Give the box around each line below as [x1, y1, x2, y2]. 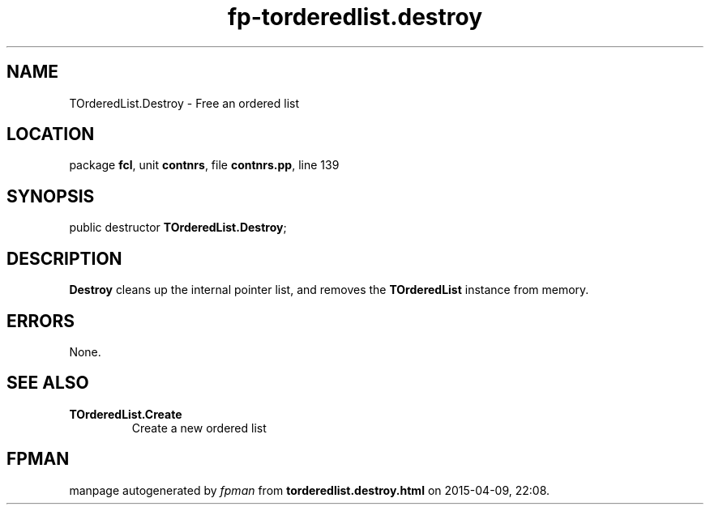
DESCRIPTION [6, 248, 122, 269]
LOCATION [6, 124, 95, 145]
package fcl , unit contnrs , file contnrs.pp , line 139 [69, 158, 340, 172]
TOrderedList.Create [69, 407, 182, 421]
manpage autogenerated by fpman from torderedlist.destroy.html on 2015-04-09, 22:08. [69, 483, 550, 497]
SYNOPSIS [6, 185, 95, 207]
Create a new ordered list [131, 420, 267, 435]
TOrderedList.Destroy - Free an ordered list [69, 96, 299, 110]
